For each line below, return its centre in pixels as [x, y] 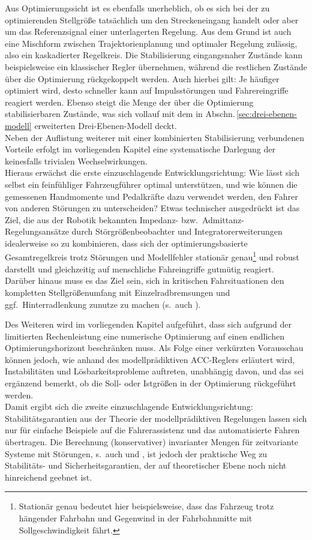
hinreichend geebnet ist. [49, 477]
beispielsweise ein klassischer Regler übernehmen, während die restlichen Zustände [156, 66]
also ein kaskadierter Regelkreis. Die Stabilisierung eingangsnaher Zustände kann [154, 55]
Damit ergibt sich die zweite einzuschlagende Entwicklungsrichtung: [129, 406]
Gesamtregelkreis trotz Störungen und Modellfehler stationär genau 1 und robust [152, 256]
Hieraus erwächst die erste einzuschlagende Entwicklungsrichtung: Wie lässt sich [152, 172]
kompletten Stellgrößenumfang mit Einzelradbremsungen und [118, 292]
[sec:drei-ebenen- [266, 114]
